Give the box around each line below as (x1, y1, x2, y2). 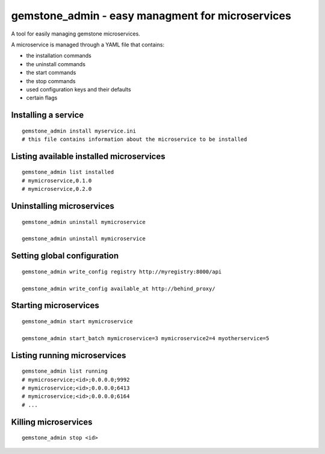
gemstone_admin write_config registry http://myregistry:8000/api (22, 268, 222, 275)
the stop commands (26, 77, 76, 84)
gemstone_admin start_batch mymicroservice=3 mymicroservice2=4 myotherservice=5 (22, 335, 270, 341)
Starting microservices (11, 300, 99, 311)
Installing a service (11, 110, 84, 120)
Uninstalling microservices (11, 201, 114, 211)
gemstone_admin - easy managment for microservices (11, 9, 291, 22)
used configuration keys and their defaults (26, 86, 132, 93)
